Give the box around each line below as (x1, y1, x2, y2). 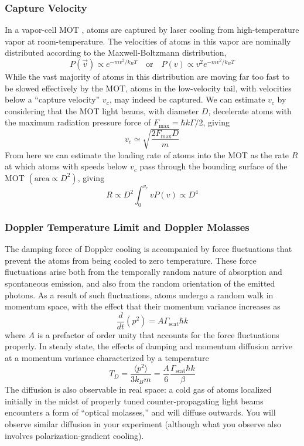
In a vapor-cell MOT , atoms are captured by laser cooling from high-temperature (5, 23, 299, 36)
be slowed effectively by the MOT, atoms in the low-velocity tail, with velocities (5, 81, 292, 94)
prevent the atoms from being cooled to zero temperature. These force (5, 254, 257, 266)
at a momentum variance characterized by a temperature (5, 352, 209, 364)
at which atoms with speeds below (5, 160, 128, 172)
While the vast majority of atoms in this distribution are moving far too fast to (5, 70, 289, 82)
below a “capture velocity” (5, 93, 100, 105)
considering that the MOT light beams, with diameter (5, 104, 199, 117)
